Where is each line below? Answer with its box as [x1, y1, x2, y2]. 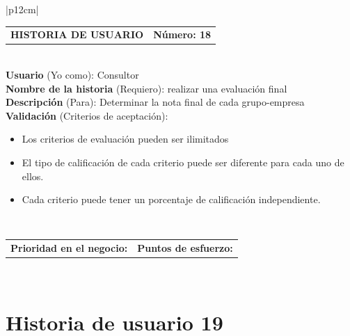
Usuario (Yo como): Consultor [6, 67, 139, 82]
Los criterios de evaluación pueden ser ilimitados [22, 131, 229, 146]
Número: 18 [153, 27, 212, 42]
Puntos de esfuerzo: [137, 241, 233, 255]
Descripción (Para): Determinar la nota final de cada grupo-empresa [6, 95, 305, 109]
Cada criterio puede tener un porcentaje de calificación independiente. [22, 192, 321, 207]
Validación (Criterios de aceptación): [6, 108, 168, 122]
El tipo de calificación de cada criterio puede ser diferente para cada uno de [22, 155, 344, 169]
